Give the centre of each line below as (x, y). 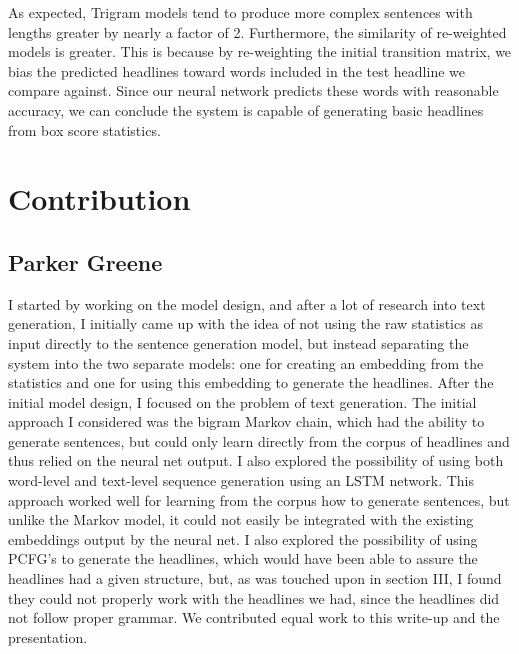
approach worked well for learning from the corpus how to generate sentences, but (259, 499)
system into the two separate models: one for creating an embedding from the (246, 362)
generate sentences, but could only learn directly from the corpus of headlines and (259, 440)
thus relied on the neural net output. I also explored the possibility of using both (256, 460)
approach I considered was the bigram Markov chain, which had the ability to (246, 421)
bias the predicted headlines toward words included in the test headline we (236, 70)
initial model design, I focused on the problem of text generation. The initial (242, 401)
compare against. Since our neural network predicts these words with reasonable (253, 90)
